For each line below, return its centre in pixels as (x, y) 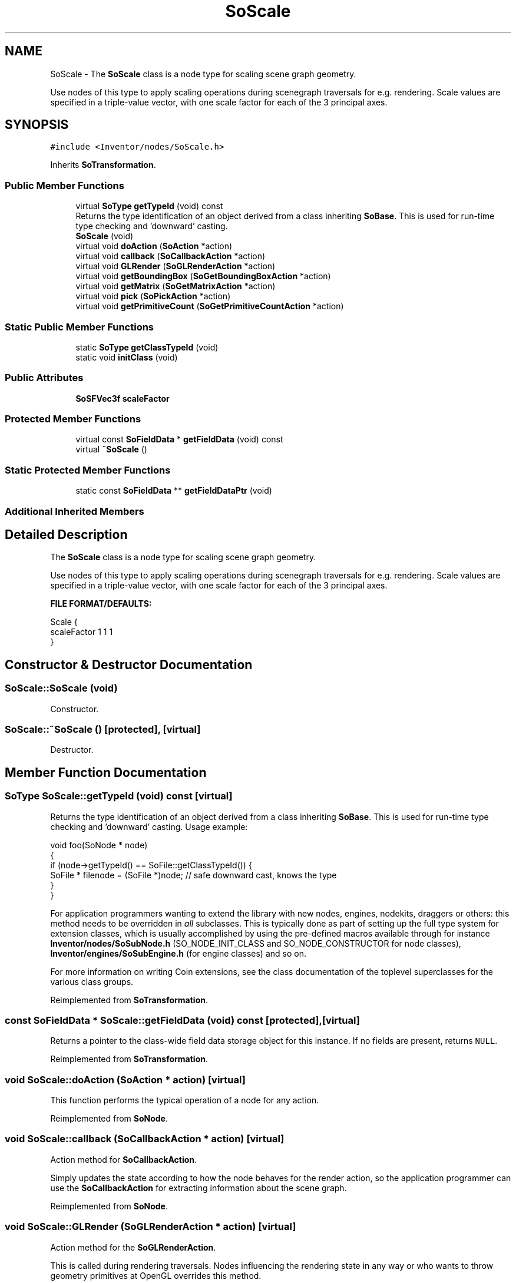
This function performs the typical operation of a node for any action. (185, 1100)
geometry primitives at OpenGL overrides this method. (156, 1275)
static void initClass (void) (127, 357)
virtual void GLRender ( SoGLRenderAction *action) (176, 266)
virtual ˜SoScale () (111, 449)
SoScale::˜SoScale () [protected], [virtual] (103, 729)
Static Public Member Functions (80, 327)
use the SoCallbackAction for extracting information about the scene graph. (199, 1188)
